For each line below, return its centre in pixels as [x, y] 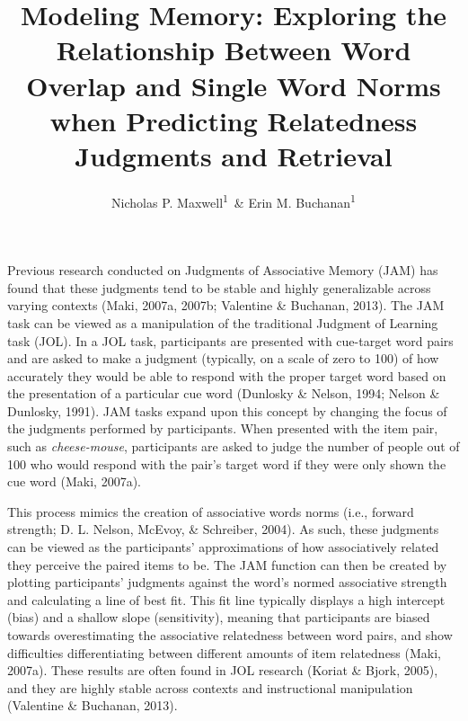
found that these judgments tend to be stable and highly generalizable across [219, 287]
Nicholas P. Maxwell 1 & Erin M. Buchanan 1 [234, 200]
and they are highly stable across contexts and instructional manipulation [210, 687]
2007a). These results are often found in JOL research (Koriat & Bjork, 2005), [223, 670]
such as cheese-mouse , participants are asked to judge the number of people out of [234, 446]
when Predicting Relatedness [234, 120]
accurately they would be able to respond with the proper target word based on [227, 375]
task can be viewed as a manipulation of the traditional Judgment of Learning [223, 322]
